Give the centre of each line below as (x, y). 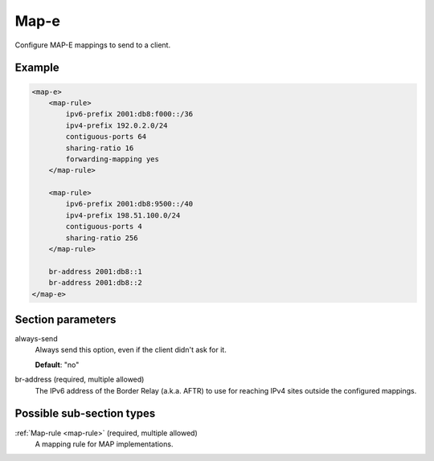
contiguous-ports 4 (104, 226)
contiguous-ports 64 (106, 137)
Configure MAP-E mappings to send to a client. (93, 45)
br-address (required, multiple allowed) (80, 379)
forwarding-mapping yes (113, 159)
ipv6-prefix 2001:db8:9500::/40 (129, 204)
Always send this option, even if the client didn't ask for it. (131, 350)
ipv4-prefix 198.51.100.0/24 (123, 215)
